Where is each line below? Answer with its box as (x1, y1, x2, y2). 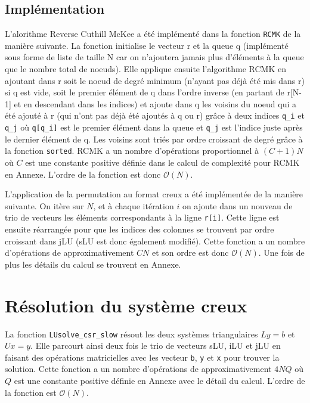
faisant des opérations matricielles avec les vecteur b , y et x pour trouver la (5, 351, 280, 363)
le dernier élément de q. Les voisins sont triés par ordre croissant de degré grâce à (5, 132, 303, 145)
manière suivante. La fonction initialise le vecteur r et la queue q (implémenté (5, 39, 289, 51)
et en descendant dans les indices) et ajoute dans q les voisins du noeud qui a (14, 97, 297, 110)
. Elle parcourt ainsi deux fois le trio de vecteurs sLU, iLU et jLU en (30, 339, 281, 352)
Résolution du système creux (5, 293, 247, 317)
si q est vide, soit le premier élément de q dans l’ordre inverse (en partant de (5, 86, 284, 98)
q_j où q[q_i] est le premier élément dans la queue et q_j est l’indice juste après (5, 121, 303, 134)
